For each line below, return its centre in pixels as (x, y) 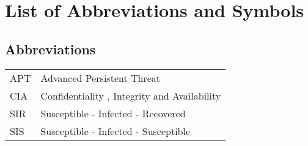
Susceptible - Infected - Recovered (113, 113)
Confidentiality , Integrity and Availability (131, 95)
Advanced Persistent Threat (101, 78)
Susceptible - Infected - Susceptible (116, 131)
